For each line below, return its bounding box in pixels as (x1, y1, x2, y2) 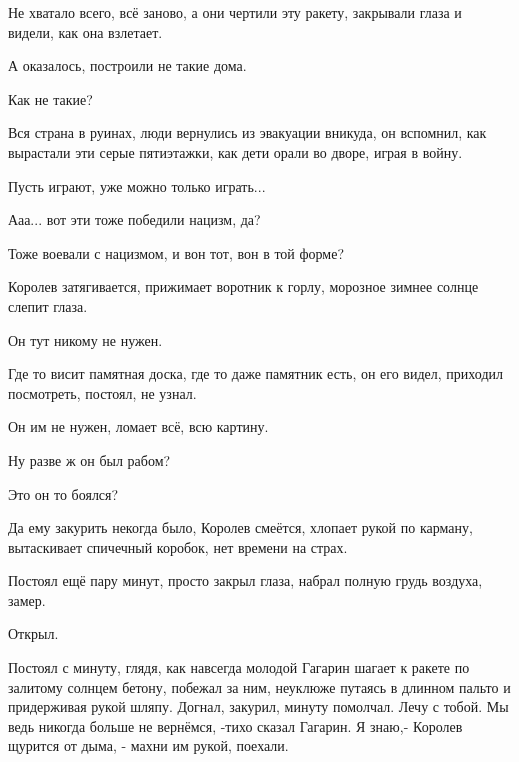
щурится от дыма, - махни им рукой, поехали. (8, 735, 289, 756)
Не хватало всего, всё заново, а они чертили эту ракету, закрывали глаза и (8, 2, 462, 22)
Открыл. (8, 623, 59, 644)
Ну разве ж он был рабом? (8, 449, 171, 470)
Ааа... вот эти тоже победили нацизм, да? (8, 209, 261, 230)
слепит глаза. (8, 295, 88, 316)
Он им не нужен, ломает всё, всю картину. (8, 416, 269, 437)
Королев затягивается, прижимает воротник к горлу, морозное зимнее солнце (8, 276, 479, 297)
